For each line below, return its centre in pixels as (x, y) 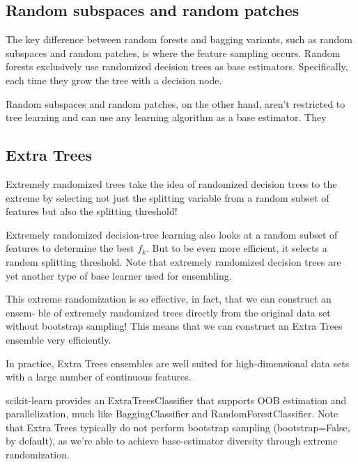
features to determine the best (70, 248)
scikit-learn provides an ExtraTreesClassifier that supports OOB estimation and (176, 400)
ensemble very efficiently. (59, 339)
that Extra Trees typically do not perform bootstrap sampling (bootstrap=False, (178, 427)
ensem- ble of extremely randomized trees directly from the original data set (168, 312)
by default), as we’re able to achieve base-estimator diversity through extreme (172, 441)
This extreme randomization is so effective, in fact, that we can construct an (169, 299)
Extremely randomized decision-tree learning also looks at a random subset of (172, 234)
